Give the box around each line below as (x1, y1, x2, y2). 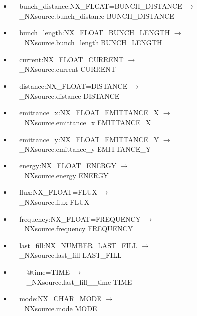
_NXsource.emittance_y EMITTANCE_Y (19, 144, 151, 154)
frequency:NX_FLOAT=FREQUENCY (19, 213, 141, 224)
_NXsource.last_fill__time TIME (26, 276, 132, 287)
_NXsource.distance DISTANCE (19, 90, 120, 101)
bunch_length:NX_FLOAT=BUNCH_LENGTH (19, 27, 170, 38)
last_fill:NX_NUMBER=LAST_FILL (19, 240, 138, 250)
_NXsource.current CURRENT (19, 64, 116, 74)
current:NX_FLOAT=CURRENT (19, 54, 124, 64)
